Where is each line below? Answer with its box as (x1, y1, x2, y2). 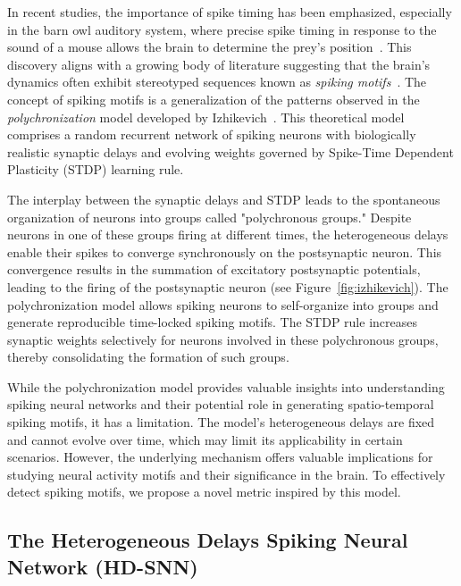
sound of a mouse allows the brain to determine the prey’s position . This (7, 38, 412, 56)
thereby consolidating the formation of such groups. (7, 347, 289, 366)
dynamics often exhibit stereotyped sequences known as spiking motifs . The (7, 72, 427, 91)
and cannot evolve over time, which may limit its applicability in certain (7, 430, 403, 448)
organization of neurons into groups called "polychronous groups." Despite (7, 207, 412, 226)
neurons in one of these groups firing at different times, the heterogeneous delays (7, 225, 448, 244)
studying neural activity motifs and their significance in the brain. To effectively (7, 465, 446, 483)
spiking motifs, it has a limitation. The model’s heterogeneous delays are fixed (7, 413, 435, 431)
